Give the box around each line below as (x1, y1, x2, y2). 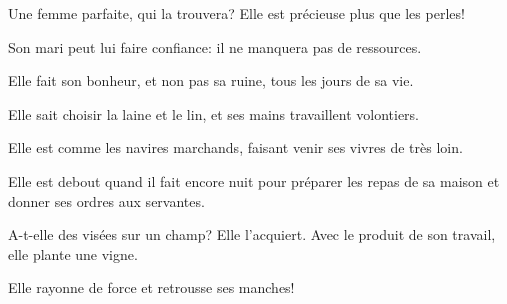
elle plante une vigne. (8, 243, 138, 264)
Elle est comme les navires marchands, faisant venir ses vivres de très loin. (8, 137, 463, 158)
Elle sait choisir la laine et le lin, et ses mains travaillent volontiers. (8, 103, 420, 124)
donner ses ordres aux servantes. (8, 190, 205, 211)
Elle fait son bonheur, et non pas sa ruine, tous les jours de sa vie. (8, 70, 414, 91)
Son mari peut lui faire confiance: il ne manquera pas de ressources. (8, 36, 422, 57)
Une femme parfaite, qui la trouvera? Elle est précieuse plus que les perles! (8, 3, 465, 23)
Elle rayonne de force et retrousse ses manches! (8, 277, 295, 298)
